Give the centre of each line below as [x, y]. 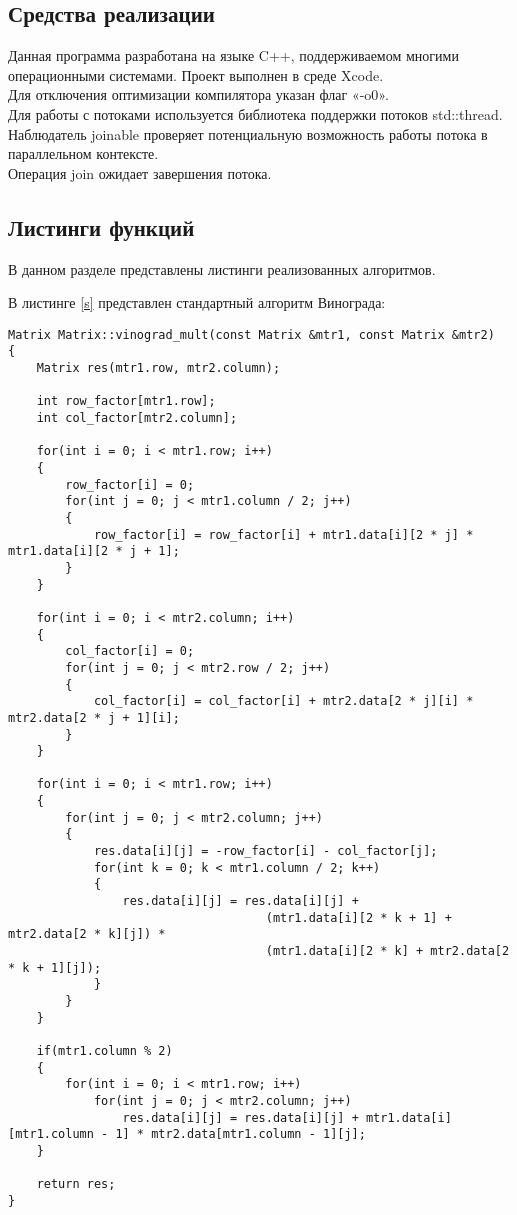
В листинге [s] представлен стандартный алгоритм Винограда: [197, 302]
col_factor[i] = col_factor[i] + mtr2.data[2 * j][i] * [283, 701]
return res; [76, 1184]
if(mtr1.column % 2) [104, 1050]
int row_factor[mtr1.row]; [126, 401]
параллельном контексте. [83, 153]
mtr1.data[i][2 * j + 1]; [94, 551]
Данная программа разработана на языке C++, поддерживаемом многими [233, 55]
